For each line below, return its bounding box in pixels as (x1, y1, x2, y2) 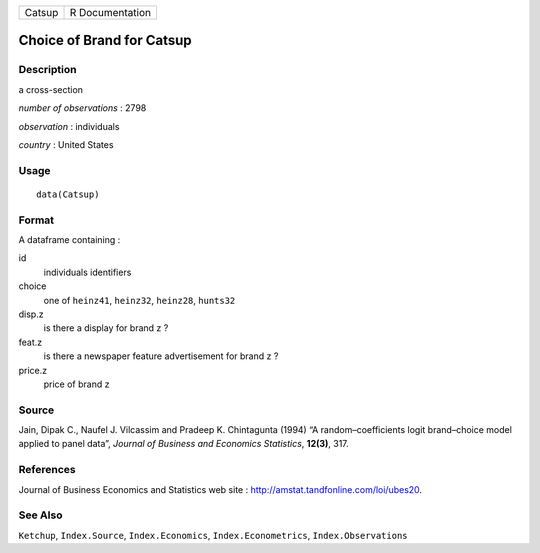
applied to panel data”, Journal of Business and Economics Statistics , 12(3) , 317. (18, 438, 349, 450)
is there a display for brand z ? (43, 322, 169, 334)
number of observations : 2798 (18, 102, 147, 114)
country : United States (18, 138, 114, 150)
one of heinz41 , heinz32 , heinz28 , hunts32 (43, 294, 236, 306)
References (18, 463, 76, 477)
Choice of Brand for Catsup (18, 32, 192, 49)
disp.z (18, 308, 44, 320)
